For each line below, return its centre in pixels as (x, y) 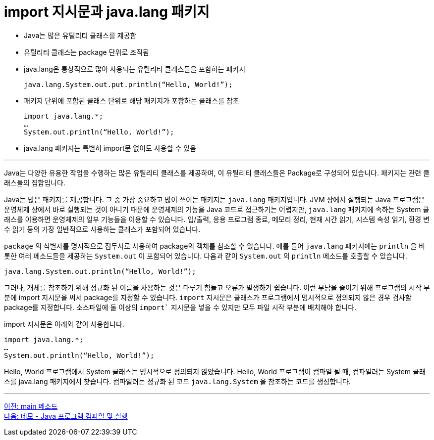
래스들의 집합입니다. (35, 182)
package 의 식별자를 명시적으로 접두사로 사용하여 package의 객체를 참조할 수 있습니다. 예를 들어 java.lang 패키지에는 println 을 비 (215, 246)
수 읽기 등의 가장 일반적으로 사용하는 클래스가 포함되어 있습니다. (102, 229)
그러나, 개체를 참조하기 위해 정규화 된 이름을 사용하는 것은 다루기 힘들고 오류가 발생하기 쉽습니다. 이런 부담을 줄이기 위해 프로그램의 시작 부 (217, 287)
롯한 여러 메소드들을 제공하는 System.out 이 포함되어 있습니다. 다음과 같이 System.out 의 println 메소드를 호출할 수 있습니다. (206, 256)
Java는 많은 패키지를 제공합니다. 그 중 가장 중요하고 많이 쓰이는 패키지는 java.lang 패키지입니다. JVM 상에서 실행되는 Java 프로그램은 (215, 199)
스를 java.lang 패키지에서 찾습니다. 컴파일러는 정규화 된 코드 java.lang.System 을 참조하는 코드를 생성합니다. (177, 381)
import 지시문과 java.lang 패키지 (107, 12)
